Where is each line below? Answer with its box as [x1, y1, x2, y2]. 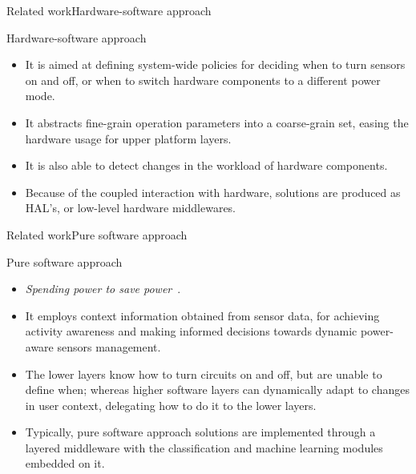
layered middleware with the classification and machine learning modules [25, 439, 383, 456]
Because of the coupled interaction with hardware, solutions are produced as [25, 183, 401, 200]
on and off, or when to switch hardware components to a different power [25, 71, 381, 88]
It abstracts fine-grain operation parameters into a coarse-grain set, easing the [25, 114, 409, 131]
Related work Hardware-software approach [6, 2, 212, 18]
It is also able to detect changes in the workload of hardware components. [25, 157, 388, 174]
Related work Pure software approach [6, 226, 188, 243]
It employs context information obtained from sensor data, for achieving [25, 307, 380, 323]
